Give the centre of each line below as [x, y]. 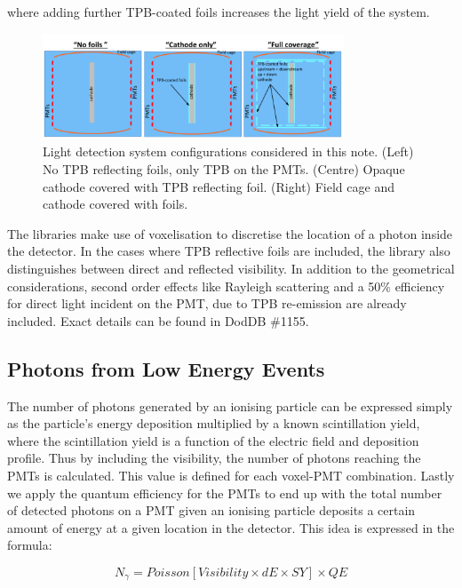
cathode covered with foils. [115, 204]
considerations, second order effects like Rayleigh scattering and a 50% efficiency [226, 286]
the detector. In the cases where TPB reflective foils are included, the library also [229, 251]
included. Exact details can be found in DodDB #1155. [158, 320]
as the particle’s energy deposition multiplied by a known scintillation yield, [214, 423]
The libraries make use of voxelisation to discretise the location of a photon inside [230, 233]
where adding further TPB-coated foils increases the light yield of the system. [219, 12]
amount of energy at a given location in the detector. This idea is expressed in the [231, 527]
